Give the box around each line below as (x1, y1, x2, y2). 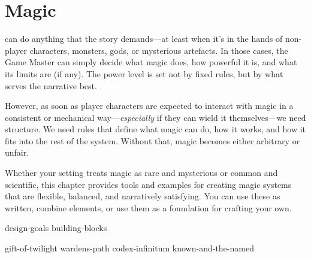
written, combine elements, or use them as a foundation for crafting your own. (5, 201, 292, 214)
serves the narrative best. (5, 79, 97, 92)
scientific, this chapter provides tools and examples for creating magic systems (5, 178, 292, 190)
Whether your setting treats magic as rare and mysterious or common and (5, 166, 278, 179)
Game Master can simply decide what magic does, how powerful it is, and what (5, 56, 297, 68)
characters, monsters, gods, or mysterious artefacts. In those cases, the (29, 44, 288, 56)
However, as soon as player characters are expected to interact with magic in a (5, 99, 294, 112)
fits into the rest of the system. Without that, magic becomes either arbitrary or (5, 134, 300, 147)
